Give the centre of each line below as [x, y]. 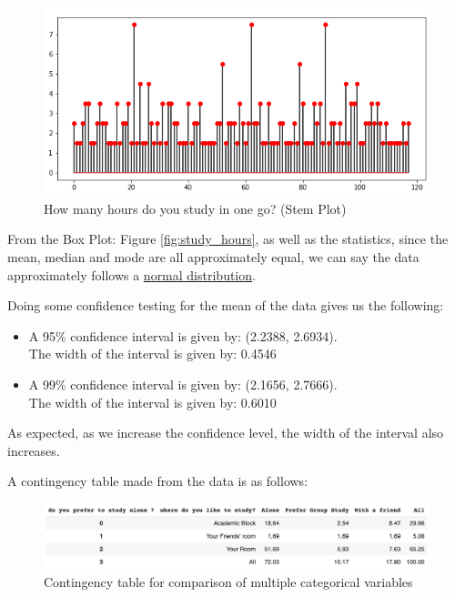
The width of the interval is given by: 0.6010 [152, 402]
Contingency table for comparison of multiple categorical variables [228, 582]
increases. [34, 450]
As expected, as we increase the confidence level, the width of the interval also [226, 433]
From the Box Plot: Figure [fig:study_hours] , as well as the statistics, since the [228, 239]
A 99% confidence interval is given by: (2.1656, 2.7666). [183, 385]
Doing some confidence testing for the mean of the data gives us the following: [226, 305]
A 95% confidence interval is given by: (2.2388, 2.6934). [183, 335]
